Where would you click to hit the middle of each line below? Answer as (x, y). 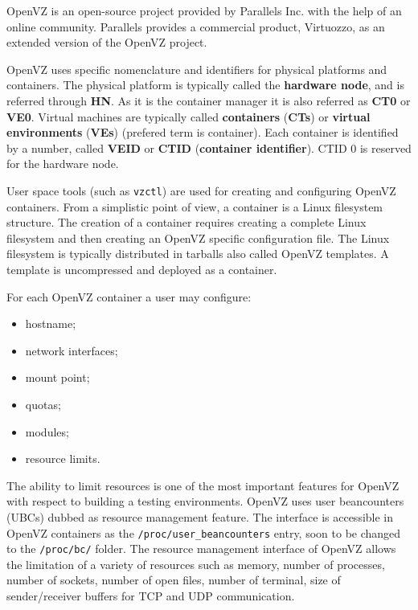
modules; (47, 431)
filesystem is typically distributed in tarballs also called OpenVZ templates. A (198, 254)
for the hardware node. (63, 164)
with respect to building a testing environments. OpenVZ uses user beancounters (205, 501)
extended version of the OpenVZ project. (107, 42)
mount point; (57, 377)
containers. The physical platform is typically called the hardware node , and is (205, 85)
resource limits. (63, 459)
